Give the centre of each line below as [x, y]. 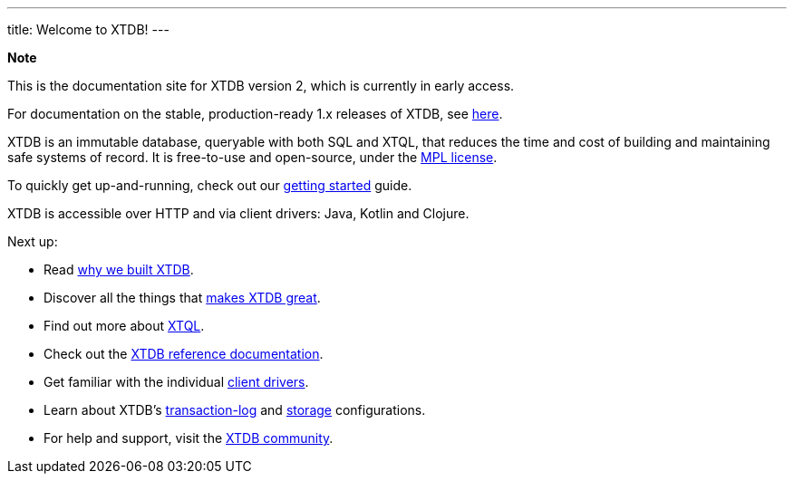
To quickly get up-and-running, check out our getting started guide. [210, 185]
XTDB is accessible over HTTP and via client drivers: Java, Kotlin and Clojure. [238, 213]
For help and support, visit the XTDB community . [189, 438]
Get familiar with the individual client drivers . [176, 382]
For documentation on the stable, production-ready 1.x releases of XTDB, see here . [255, 114]
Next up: [33, 241]
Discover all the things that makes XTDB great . [182, 298]
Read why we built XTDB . [119, 269]
